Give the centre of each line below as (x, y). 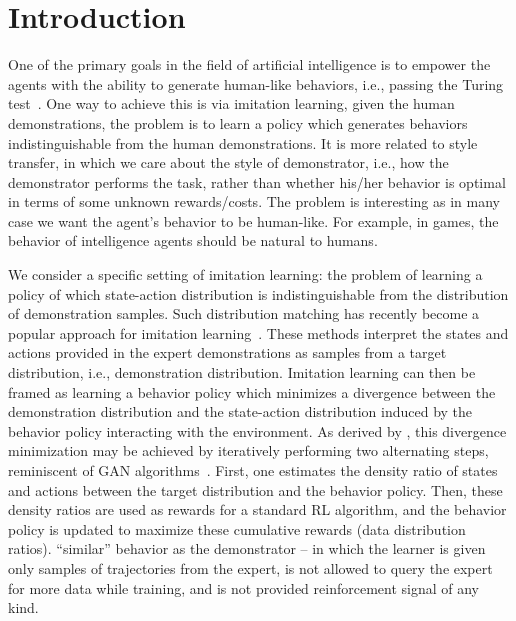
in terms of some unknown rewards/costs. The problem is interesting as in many (254, 201)
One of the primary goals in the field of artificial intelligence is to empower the (249, 64)
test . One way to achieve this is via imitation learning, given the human (231, 103)
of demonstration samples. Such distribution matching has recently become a (244, 313)
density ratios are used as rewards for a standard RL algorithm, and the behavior (257, 509)
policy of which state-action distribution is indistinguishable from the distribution (258, 293)
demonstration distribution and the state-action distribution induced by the (240, 411)
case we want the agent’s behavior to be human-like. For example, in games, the (253, 220)
